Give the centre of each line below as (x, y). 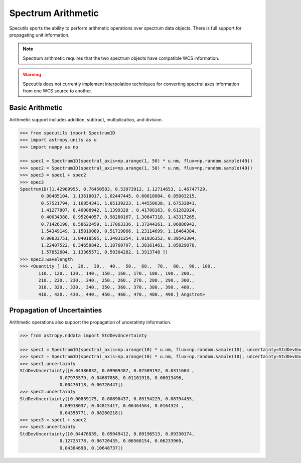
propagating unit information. (39, 35)
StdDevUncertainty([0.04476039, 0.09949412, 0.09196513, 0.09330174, (107, 434)
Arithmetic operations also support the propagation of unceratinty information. (90, 322)
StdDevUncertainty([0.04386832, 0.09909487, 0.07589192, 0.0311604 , (107, 371)
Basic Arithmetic (36, 108)
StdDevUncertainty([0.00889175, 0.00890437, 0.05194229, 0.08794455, (107, 399)
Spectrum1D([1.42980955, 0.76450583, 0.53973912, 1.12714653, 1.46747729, (114, 189)
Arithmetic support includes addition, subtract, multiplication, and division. (86, 119)
